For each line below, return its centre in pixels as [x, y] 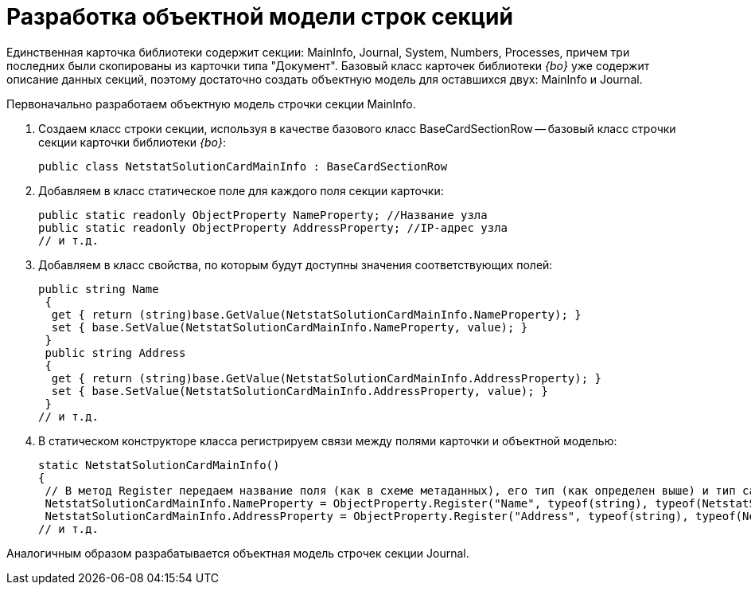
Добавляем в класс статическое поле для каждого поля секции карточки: [241, 190]
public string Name [99, 289]
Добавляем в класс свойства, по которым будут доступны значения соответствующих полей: [296, 264]
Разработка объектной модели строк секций [260, 17]
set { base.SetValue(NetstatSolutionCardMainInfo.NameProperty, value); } [290, 327]
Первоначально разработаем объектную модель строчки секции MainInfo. [211, 104]
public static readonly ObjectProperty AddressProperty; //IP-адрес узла [273, 227]
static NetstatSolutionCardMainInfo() [159, 465]
